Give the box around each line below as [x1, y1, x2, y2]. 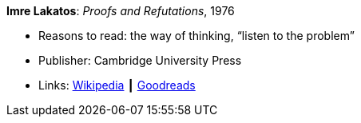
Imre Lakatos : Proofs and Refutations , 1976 [6, 4, 235, 18]
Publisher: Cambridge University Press [38, 54, 242, 67]
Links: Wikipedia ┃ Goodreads [38, 78, 196, 92]
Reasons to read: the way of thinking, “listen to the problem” [38, 29, 355, 42]
